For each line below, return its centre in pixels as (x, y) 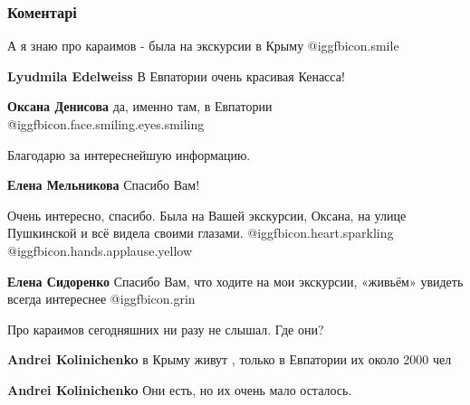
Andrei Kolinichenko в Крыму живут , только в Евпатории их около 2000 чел (230, 359)
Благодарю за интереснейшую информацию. (129, 154)
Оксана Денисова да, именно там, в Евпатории (140, 106)
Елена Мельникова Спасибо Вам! (104, 185)
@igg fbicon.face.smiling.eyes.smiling (106, 124)
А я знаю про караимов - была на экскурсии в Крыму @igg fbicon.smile (203, 46)
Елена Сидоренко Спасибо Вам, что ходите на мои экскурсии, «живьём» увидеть (235, 281)
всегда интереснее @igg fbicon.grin (101, 299)
